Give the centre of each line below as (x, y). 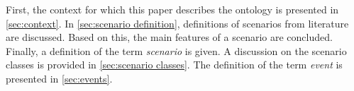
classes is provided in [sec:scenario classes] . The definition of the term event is (174, 65)
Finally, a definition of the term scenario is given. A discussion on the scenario (176, 50)
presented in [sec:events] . (59, 78)
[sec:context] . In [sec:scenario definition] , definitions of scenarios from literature (177, 23)
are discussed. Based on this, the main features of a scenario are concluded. (169, 37)
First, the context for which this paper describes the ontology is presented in (172, 9)
